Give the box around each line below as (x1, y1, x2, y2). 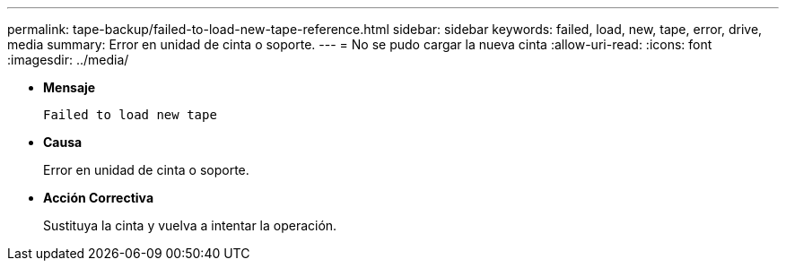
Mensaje (43, 80, 96, 95)
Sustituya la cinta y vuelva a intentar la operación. (43, 218, 337, 233)
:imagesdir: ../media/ (7, 52, 129, 67)
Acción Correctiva (43, 190, 154, 205)
